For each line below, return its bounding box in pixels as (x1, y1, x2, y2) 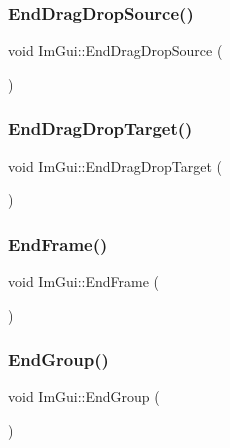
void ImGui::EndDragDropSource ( (8, 40, 223, 61)
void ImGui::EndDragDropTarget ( (8, 155, 222, 176)
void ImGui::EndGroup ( (8, 386, 160, 407)
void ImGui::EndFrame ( (8, 271, 160, 292)
